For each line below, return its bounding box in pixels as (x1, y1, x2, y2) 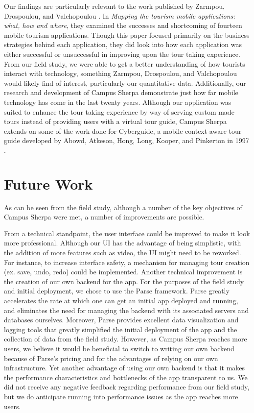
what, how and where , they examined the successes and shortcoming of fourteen (4, 20, 242, 30)
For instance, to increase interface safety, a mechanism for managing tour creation (4, 257, 250, 267)
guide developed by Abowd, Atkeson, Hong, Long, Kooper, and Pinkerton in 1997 (4, 135, 249, 146)
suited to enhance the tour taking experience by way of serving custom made (4, 106, 234, 117)
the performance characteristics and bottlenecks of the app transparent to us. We (4, 372, 248, 382)
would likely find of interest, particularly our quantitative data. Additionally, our (4, 77, 246, 88)
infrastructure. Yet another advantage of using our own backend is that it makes (4, 363, 245, 373)
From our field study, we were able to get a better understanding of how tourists (4, 58, 245, 69)
